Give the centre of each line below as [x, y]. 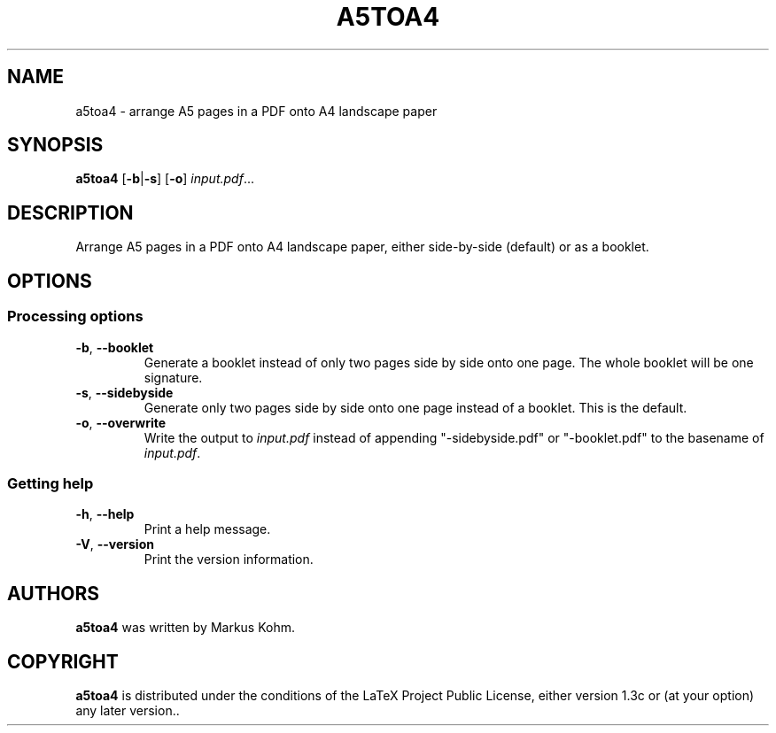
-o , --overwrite [121, 422]
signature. [173, 377]
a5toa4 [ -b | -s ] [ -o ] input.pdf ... [165, 179]
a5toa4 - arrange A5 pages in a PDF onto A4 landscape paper [256, 111]
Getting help [50, 483]
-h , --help [105, 514]
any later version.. [128, 710]
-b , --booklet [115, 347]
